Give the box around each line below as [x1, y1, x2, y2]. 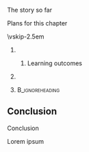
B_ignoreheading [16, 86, 60, 94]
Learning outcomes [27, 59, 82, 67]
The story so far [7, 6, 53, 14]
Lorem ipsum [7, 137, 44, 145]
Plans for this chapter [7, 19, 68, 27]
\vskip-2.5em [7, 32, 44, 41]
